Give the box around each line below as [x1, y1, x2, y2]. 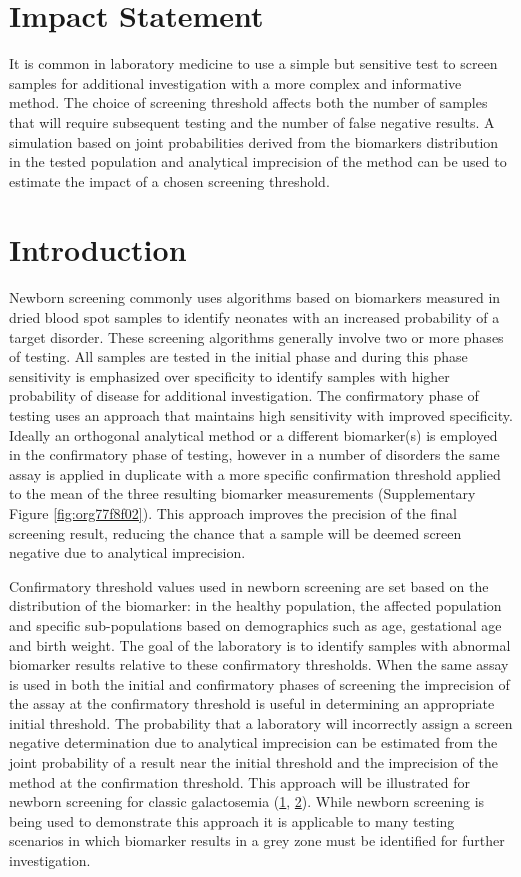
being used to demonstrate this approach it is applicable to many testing [9, 810, 455, 831]
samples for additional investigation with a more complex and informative [9, 72, 462, 93]
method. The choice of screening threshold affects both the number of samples [9, 92, 488, 113]
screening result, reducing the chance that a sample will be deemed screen [9, 522, 462, 543]
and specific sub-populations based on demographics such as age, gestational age [9, 614, 502, 635]
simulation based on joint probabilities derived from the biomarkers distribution [9, 131, 499, 152]
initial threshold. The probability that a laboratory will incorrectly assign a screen [9, 712, 513, 733]
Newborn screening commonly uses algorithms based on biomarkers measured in [9, 287, 501, 308]
